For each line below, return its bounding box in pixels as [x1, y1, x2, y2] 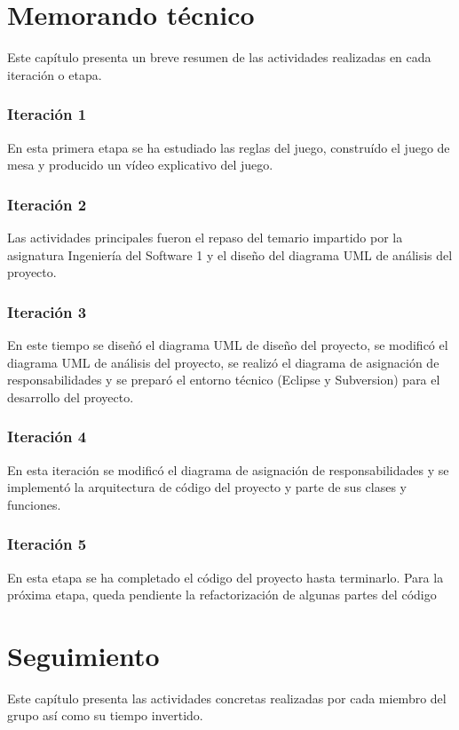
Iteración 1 [7, 103, 87, 125]
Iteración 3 [7, 300, 87, 322]
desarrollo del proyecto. [7, 387, 134, 406]
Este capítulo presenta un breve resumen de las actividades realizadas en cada [7, 48, 431, 67]
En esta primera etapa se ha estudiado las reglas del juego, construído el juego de [7, 138, 450, 156]
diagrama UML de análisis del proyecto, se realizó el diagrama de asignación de [7, 353, 439, 371]
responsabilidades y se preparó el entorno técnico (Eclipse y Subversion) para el [7, 370, 440, 389]
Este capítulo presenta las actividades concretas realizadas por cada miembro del [7, 688, 447, 707]
